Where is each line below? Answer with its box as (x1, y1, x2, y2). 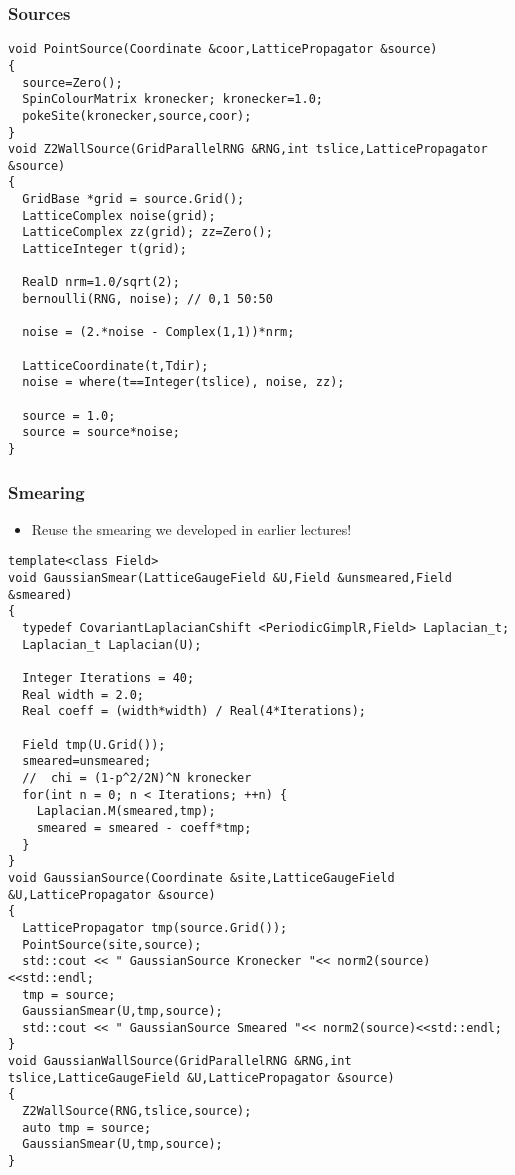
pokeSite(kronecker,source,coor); (22, 108, 252, 123)
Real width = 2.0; (22, 687, 145, 702)
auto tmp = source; (22, 1120, 152, 1135)
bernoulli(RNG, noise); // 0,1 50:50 (22, 292, 273, 307)
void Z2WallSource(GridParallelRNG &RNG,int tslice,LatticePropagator (8, 142, 488, 157)
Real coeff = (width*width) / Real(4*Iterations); (22, 704, 366, 719)
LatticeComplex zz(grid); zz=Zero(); (22, 225, 273, 240)
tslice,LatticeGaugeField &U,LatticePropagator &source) (8, 1070, 395, 1085)
